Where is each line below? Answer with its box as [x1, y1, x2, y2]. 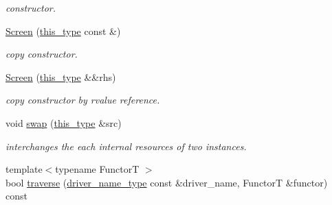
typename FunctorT [55, 162, 140, 176]
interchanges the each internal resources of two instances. [5, 138, 247, 153]
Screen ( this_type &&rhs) [5, 69, 116, 84]
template [5, 162, 43, 176]
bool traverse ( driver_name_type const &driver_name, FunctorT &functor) [5, 175, 328, 189]
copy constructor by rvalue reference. [5, 93, 160, 107]
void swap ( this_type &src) [5, 115, 122, 130]
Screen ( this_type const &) [5, 23, 121, 38]
